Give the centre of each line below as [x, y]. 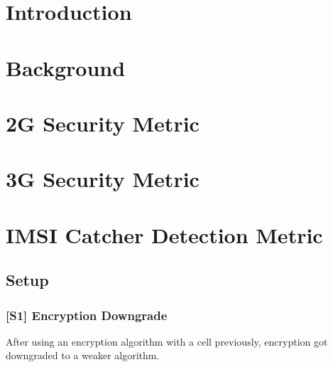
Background [66, 67]
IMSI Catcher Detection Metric [164, 234]
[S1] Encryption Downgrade [87, 315]
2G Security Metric [103, 123]
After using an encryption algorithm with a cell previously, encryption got [167, 341]
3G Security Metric [103, 179]
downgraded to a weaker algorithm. [83, 355]
